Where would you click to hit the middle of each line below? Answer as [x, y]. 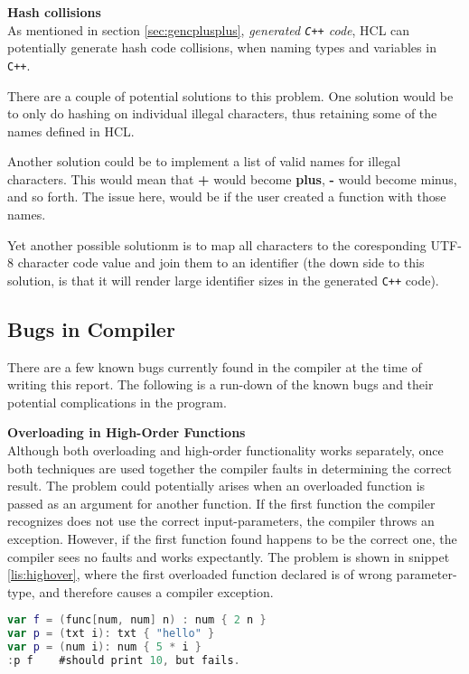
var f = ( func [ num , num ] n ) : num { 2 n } [137, 620]
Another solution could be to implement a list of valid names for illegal [204, 161]
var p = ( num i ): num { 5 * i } [104, 647]
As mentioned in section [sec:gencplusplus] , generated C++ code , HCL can [209, 29]
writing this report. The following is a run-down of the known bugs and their [220, 384]
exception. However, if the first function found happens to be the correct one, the [232, 539]
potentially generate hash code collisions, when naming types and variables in [222, 47]
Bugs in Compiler [91, 328]
